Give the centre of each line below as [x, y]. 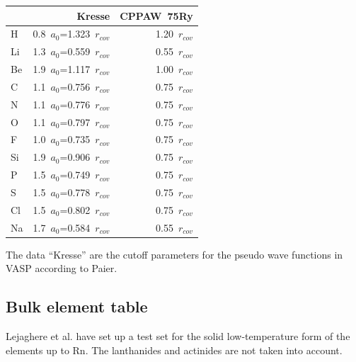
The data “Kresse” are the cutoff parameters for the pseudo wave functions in [174, 254]
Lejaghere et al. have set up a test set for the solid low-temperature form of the [178, 336]
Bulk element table [77, 306]
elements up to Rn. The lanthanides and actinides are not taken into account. [174, 350]
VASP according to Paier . [62, 268]
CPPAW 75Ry [156, 15]
